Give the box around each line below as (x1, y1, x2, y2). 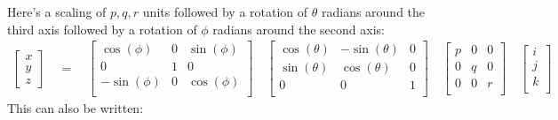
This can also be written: (7, 99, 144, 117)
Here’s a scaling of (7, 3, 107, 20)
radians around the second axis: (212, 19, 385, 38)
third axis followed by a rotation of (7, 19, 197, 38)
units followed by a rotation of (142, 3, 308, 20)
